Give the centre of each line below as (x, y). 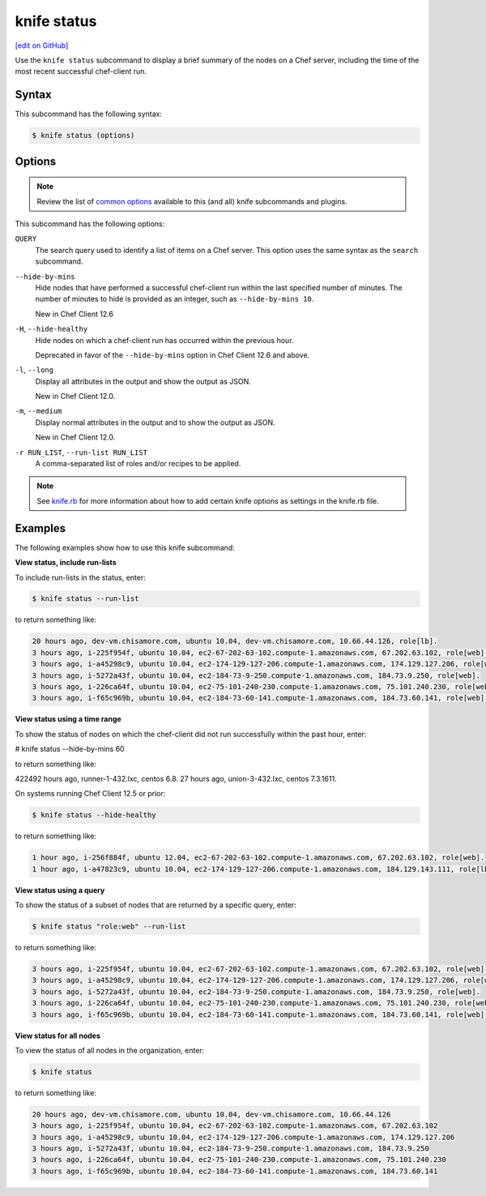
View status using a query (60, 890)
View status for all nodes (58, 1035)
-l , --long (34, 370)
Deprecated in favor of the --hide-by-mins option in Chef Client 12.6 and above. (173, 355)
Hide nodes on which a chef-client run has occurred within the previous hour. (164, 340)
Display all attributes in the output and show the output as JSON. (143, 381)
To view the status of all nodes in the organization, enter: (110, 1050)
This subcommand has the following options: (90, 224)
